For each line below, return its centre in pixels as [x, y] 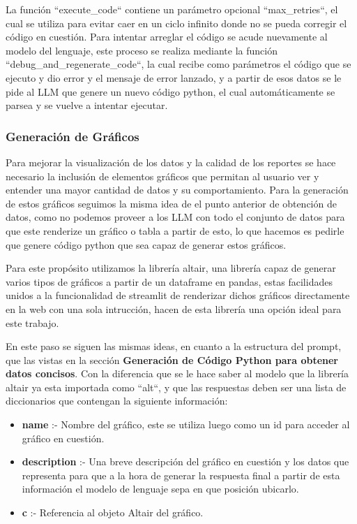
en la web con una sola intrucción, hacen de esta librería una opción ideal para [174, 308]
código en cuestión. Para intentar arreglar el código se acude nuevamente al [167, 37]
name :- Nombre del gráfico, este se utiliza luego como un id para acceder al [186, 424]
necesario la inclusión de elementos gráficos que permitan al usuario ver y [162, 176]
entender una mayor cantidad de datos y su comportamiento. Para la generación [177, 190]
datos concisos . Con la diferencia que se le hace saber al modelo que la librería [177, 373]
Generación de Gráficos [73, 136]
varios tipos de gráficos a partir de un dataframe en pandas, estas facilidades [169, 281]
